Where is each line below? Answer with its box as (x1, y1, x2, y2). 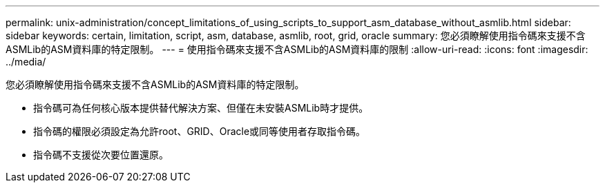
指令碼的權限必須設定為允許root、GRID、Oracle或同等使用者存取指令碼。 (33, 125, 366, 137)
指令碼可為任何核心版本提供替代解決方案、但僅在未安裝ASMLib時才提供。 (33, 102, 369, 114)
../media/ (6, 56, 46, 67)
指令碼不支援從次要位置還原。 (33, 149, 169, 160)
